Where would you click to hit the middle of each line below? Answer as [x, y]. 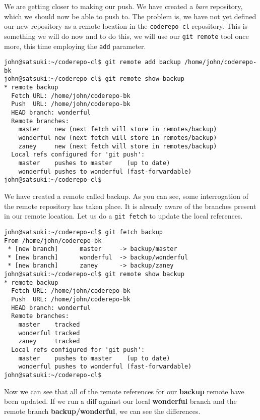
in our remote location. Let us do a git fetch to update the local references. [123, 216]
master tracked [49, 325]
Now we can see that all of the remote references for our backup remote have [124, 391]
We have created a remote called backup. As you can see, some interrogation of [126, 196]
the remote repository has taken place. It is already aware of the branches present [130, 206]
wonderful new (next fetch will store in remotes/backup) [118, 138]
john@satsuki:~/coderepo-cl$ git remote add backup [92, 62]
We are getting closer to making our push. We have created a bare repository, [123, 6]
